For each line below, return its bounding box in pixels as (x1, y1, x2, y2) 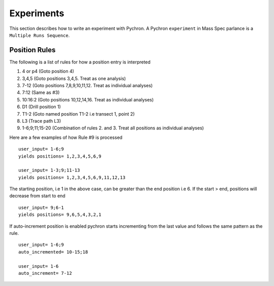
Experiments (9, 8, 64, 19)
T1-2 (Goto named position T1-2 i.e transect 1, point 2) (22, 111, 135, 117)
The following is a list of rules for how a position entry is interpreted (9, 59, 151, 65)
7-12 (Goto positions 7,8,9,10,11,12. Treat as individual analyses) (22, 83, 153, 89)
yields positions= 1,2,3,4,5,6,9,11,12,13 (18, 174, 126, 180)
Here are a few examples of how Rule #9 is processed (9, 134, 123, 140)
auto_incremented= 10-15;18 (18, 249, 88, 255)
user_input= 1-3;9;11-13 (18, 167, 80, 173)
